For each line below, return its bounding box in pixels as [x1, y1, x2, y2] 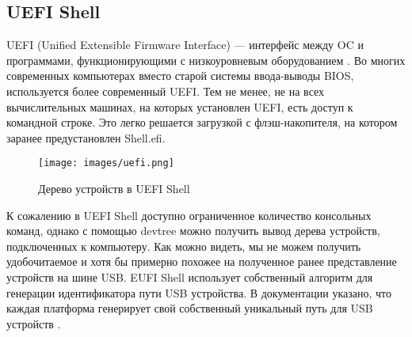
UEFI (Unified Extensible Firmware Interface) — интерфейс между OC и [6, 36, 364, 53]
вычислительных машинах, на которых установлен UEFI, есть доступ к [6, 98, 353, 115]
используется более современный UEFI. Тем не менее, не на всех [6, 82, 325, 99]
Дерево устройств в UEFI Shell [38, 180, 190, 197]
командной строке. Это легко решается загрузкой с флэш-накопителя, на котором [6, 114, 398, 131]
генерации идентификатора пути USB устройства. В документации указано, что [6, 284, 392, 301]
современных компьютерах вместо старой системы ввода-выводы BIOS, [6, 67, 354, 84]
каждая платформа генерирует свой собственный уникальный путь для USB [6, 300, 373, 316]
